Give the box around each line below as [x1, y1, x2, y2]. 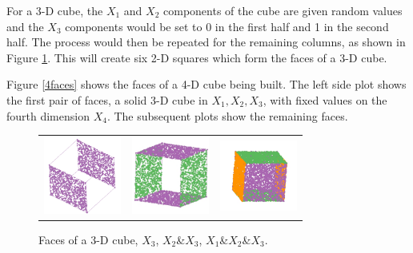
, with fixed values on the [263, 91, 387, 108]
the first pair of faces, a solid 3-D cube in [6, 91, 208, 108]
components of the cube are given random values [163, 2, 403, 18]
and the [6, 18, 44, 34]
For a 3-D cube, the [6, 2, 103, 18]
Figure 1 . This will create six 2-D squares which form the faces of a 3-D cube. [6, 49, 387, 65]
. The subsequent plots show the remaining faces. [106, 107, 348, 124]
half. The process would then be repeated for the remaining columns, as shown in [6, 34, 406, 50]
